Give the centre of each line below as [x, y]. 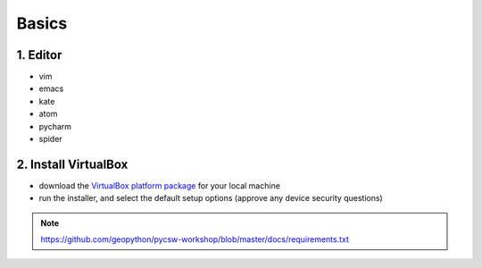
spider [50, 139]
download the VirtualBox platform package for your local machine [160, 185]
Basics [42, 23]
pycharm [55, 126]
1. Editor [39, 55]
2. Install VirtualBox [72, 164]
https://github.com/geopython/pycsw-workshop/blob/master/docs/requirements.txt [195, 239]
